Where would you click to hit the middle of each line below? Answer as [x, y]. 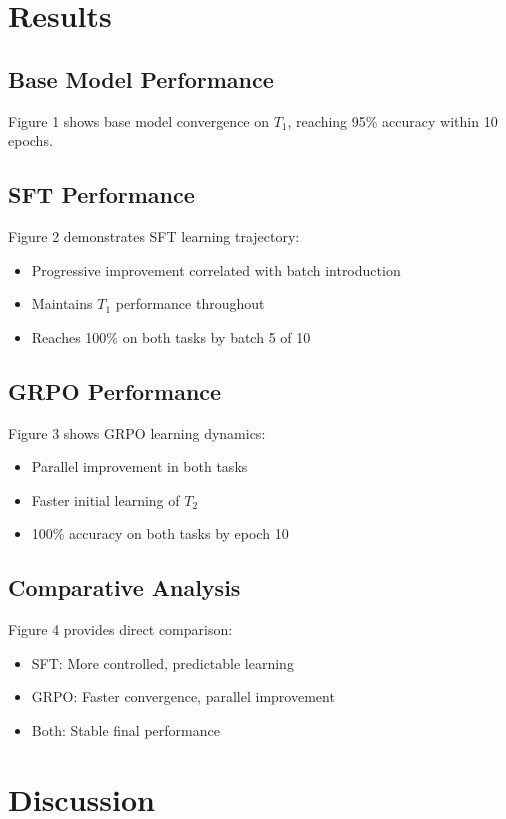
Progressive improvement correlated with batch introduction [216, 269]
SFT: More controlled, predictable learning [162, 662]
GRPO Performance [115, 390]
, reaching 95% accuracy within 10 [392, 120]
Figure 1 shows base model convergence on [139, 120]
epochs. [30, 140]
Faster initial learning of [105, 499]
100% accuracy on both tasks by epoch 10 [160, 533]
